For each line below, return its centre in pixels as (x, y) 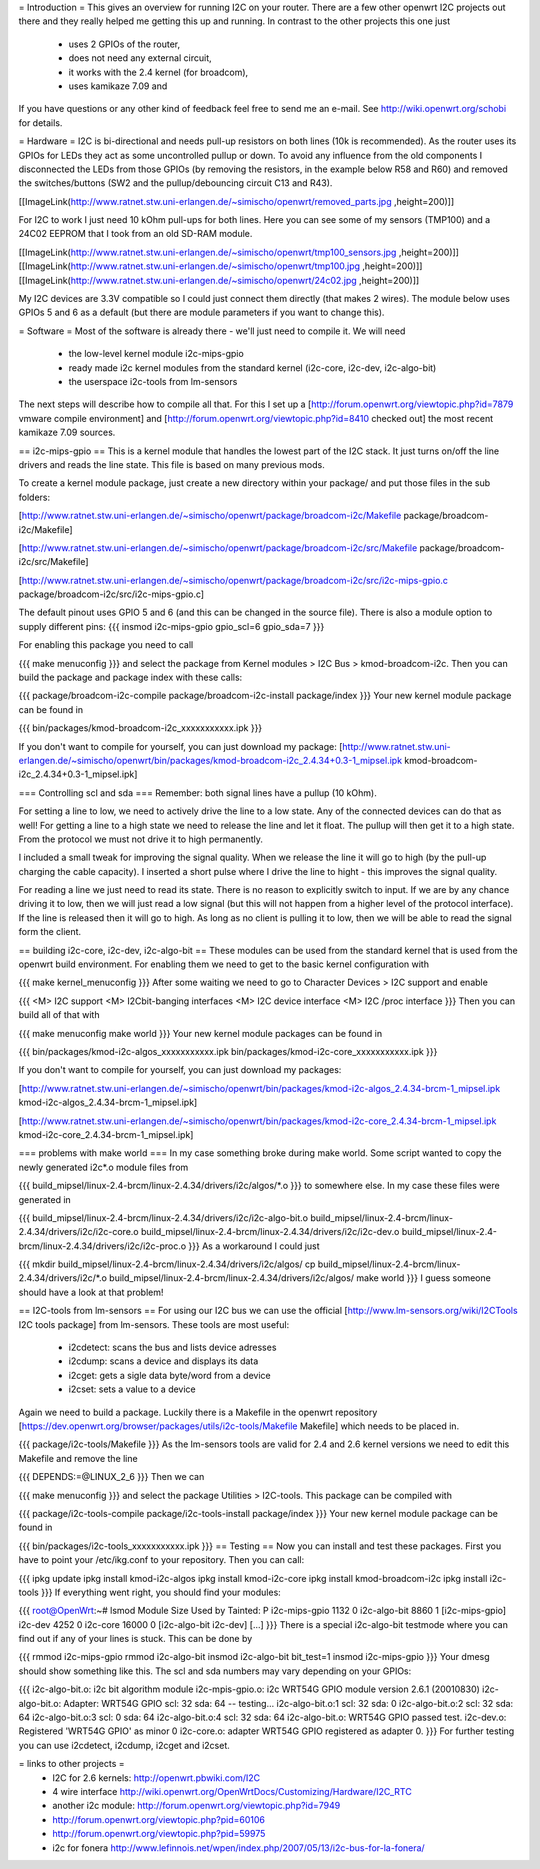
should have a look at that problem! (91, 1292)
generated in (45, 1199)
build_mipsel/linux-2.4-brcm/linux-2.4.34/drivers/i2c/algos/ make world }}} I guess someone (300, 1278)
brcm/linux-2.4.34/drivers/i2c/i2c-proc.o (102, 1246)
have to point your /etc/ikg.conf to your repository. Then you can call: (161, 1560)
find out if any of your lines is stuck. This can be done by (135, 1639)
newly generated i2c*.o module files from (103, 1167)
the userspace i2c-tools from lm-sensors (153, 381)
